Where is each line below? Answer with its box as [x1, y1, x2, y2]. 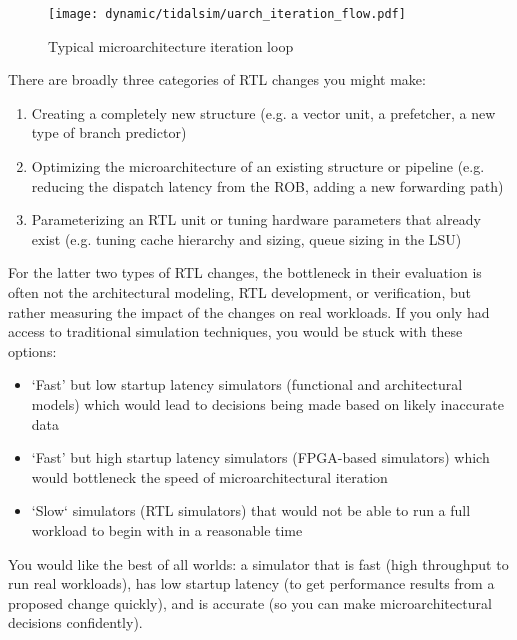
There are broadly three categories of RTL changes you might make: [8, 69, 426, 90]
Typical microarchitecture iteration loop [48, 35, 294, 56]
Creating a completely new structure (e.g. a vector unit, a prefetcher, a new [31, 102, 496, 123]
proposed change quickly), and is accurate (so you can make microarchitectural [8, 592, 492, 613]
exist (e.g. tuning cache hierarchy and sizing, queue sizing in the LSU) [31, 228, 462, 249]
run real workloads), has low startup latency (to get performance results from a [8, 573, 495, 594]
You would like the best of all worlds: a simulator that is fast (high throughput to [8, 553, 509, 574]
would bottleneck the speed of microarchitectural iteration [31, 466, 388, 487]
